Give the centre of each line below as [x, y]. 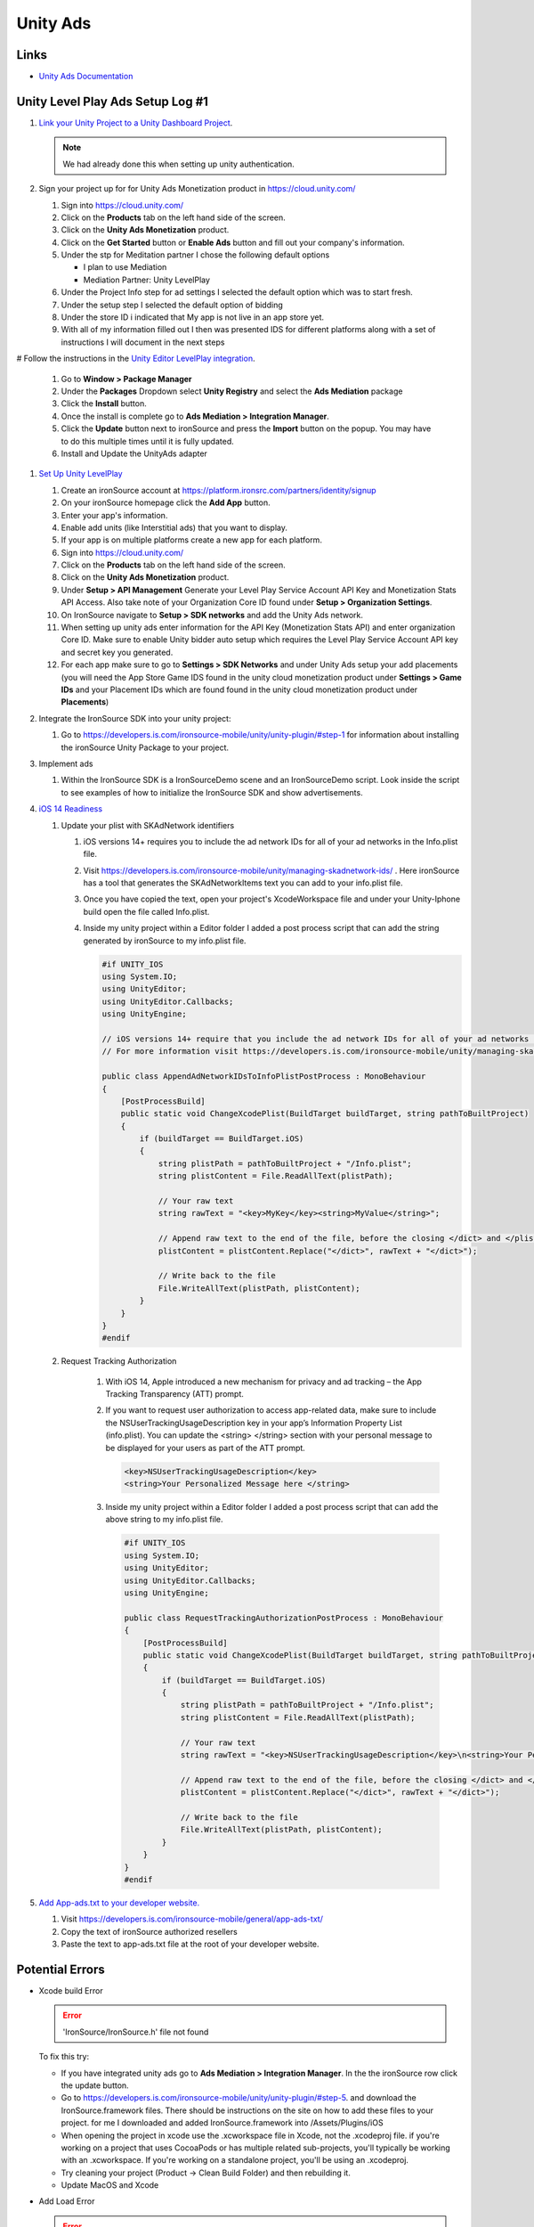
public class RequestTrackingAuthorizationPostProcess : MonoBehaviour [284, 1618]
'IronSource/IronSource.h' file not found [136, 2032]
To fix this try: [64, 2057]
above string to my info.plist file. [164, 1520]
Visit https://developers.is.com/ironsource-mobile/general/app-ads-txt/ [192, 1919]
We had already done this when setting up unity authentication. [179, 164]
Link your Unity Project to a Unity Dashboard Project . [136, 122]
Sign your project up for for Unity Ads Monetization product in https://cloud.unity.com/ [197, 189]
